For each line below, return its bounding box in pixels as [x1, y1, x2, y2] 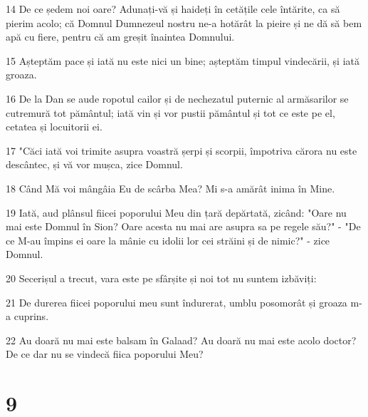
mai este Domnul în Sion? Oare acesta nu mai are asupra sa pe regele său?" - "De [6, 219, 361, 234]
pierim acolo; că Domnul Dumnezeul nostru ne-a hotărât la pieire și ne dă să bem [6, 15, 362, 30]
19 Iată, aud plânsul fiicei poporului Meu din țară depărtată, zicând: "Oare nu [6, 205, 347, 220]
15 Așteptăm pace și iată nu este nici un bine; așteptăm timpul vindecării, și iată [6, 53, 360, 68]
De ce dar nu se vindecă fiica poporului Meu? [6, 346, 204, 361]
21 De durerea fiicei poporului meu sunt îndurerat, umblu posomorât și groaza [6, 294, 347, 309]
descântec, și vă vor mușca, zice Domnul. [6, 157, 183, 172]
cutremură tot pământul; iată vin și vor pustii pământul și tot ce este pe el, [6, 105, 335, 120]
